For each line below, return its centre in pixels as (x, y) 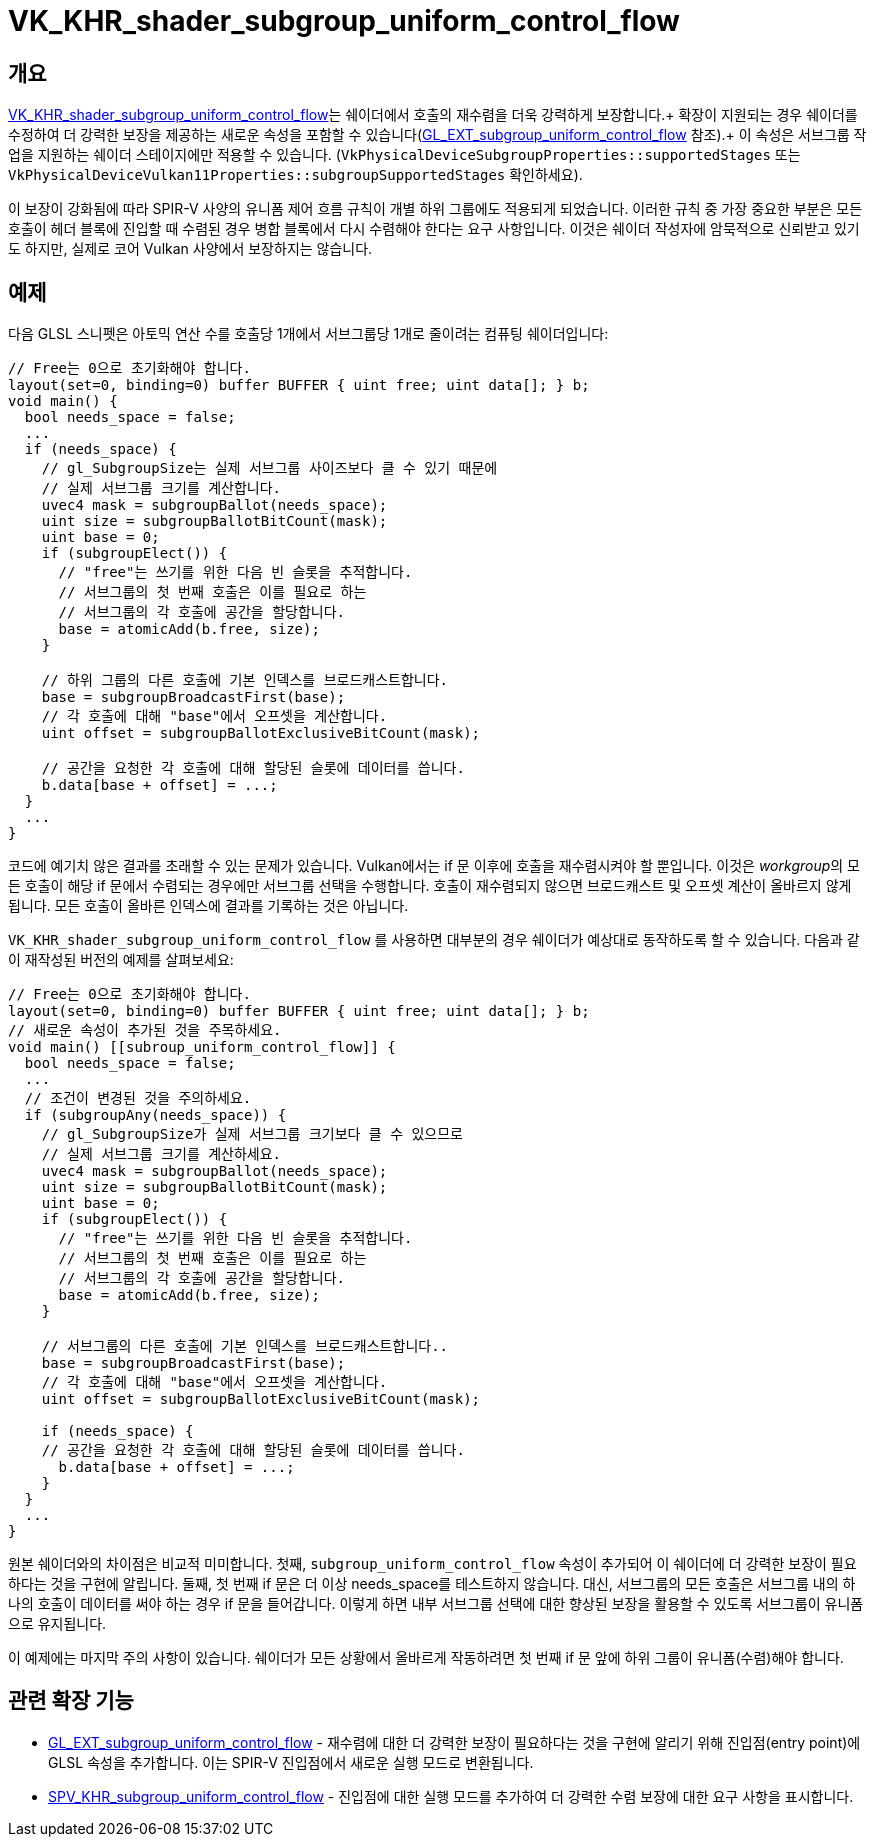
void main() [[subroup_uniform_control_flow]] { (202, 1047)
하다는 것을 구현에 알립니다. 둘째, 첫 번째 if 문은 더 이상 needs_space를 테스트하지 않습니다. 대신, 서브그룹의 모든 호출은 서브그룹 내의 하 (432, 1584)
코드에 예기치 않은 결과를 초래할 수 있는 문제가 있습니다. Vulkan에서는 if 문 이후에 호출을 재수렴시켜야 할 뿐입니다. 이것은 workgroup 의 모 (434, 866)
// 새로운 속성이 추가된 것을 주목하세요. (145, 1030)
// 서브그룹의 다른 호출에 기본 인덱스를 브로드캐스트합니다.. (245, 1346)
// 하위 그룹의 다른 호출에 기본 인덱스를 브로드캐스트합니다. (245, 680)
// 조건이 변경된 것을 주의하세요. (138, 1098)
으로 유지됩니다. (57, 1624)
